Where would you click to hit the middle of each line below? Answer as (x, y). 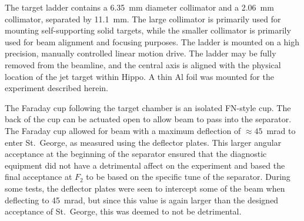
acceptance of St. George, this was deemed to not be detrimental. (123, 211)
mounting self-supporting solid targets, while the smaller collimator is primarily (148, 30)
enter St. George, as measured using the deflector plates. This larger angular (143, 142)
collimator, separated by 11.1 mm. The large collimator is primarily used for (143, 19)
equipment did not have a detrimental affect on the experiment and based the (145, 165)
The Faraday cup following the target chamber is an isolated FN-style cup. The (148, 107)
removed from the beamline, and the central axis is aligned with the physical (143, 64)
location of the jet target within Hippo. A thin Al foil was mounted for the (139, 76)
